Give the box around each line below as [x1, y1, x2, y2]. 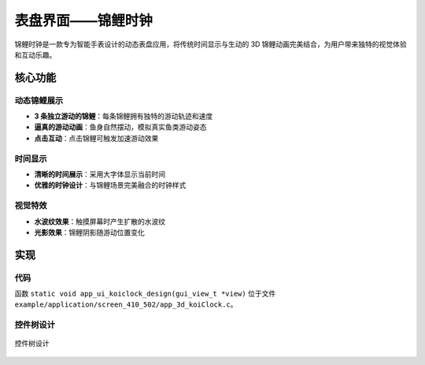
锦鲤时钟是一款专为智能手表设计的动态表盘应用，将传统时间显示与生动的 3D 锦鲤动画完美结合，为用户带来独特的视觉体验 [14, 39, 407, 49]
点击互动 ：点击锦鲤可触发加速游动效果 [34, 133, 159, 143]
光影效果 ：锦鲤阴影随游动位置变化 [34, 227, 145, 237]
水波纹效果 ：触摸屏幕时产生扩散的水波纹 [34, 217, 165, 226]
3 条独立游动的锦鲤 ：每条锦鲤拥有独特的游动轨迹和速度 [34, 111, 213, 121]
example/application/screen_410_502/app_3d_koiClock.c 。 [14, 300, 238, 309]
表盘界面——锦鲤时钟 [14, 12, 153, 29]
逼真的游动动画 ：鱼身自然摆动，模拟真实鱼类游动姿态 [34, 122, 207, 132]
